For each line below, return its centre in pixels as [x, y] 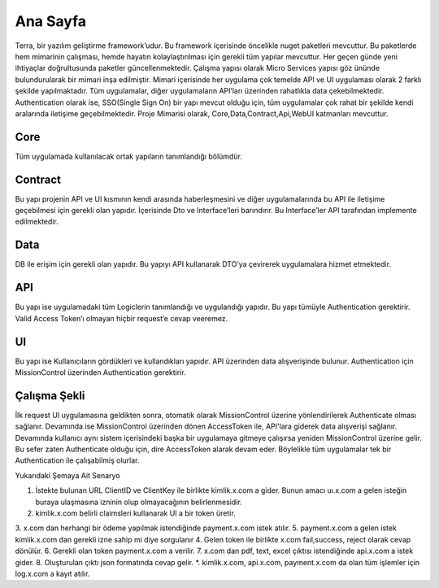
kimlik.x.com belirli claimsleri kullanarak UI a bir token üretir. [135, 513]
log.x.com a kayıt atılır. [52, 573]
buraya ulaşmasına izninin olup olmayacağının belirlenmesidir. [139, 502]
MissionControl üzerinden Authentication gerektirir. [100, 372]
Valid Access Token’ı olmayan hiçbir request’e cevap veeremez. [122, 318]
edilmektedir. [37, 222]
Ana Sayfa [51, 21]
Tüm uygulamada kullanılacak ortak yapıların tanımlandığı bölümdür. [129, 156]
